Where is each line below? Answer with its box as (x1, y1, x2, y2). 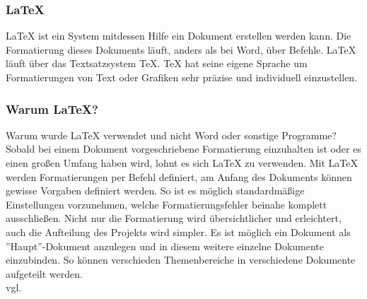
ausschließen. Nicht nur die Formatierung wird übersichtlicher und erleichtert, (6, 211, 342, 225)
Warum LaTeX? (6, 100, 98, 117)
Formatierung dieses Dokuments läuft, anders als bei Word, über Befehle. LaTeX (6, 42, 356, 57)
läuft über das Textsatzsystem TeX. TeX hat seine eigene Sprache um (6, 56, 308, 71)
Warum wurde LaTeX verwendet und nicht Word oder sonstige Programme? (6, 127, 337, 142)
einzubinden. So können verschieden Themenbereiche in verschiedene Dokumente (6, 252, 356, 267)
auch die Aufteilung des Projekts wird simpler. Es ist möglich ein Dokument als (6, 224, 351, 239)
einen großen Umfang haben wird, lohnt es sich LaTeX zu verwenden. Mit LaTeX (6, 156, 359, 170)
